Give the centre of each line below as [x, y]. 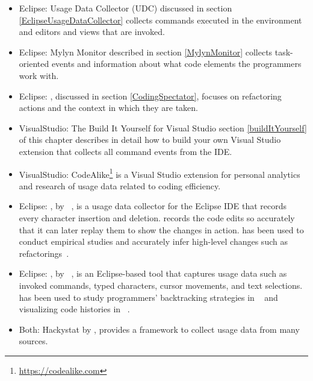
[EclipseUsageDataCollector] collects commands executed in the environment [160, 20]
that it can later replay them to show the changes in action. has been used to [161, 229]
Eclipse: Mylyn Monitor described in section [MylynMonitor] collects [146, 52]
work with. [39, 75]
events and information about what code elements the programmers [176, 64]
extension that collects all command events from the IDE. [126, 151]
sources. [33, 341]
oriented [34, 64]
